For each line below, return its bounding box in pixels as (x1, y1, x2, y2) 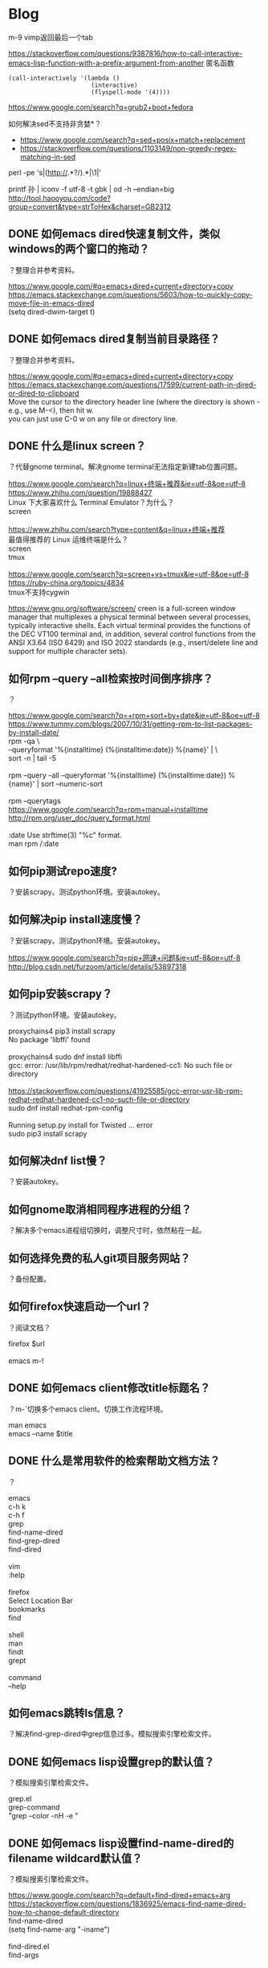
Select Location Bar (8, 1596, 74, 1605)
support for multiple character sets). (8, 647, 128, 656)
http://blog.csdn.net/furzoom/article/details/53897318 (8, 962, 187, 972)
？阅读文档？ (8, 1322, 51, 1332)
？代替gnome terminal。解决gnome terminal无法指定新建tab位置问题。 (8, 462, 242, 471)
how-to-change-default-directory (8, 1907, 120, 1917)
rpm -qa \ (8, 737, 40, 746)
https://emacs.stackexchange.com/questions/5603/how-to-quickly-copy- (8, 290, 253, 299)
